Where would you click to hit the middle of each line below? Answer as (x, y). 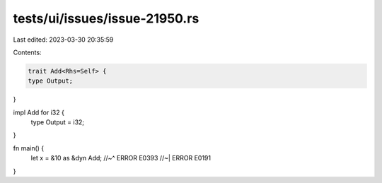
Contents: (27, 52)
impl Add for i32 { (39, 112)
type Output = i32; (58, 122)
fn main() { (29, 148)
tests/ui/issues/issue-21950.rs (106, 18)
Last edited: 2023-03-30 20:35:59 (63, 40)
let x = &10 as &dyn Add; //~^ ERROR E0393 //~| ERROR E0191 (121, 158)
